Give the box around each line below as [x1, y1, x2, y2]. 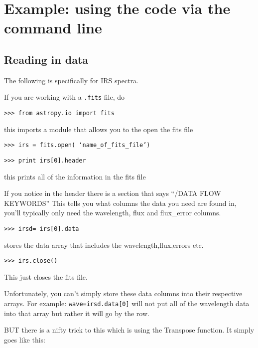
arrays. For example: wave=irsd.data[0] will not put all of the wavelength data [4, 298, 250, 309]
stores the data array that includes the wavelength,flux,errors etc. [4, 239, 204, 250]
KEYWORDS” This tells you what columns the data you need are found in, [4, 197, 237, 208]
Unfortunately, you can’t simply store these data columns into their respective [4, 288, 243, 299]
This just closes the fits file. [4, 271, 88, 282]
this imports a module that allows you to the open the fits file [4, 124, 193, 134]
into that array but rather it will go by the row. [4, 308, 149, 318]
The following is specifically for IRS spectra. [4, 75, 139, 85]
